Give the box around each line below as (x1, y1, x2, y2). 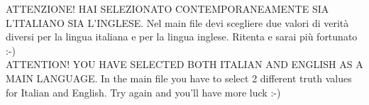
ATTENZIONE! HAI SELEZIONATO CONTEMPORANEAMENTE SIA (6, 1, 329, 16)
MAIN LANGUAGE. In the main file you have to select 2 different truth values (6, 70, 352, 85)
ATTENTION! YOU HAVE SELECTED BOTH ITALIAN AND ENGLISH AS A (6, 57, 363, 72)
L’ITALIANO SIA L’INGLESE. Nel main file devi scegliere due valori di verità (6, 15, 349, 30)
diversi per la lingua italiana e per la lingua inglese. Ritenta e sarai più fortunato (6, 29, 358, 44)
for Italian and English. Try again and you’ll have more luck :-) (6, 84, 281, 99)
